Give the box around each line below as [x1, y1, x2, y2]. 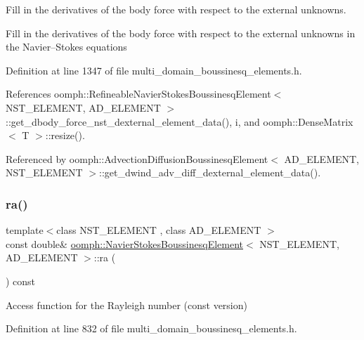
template [6, 223, 44, 237]
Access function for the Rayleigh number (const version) [6, 297, 247, 312]
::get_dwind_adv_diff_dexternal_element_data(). [99, 165, 321, 180]
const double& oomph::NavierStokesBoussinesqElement [6, 236, 243, 251]
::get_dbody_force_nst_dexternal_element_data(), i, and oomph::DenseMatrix [6, 114, 353, 129]
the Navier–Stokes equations [6, 39, 127, 54]
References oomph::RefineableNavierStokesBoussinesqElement [6, 86, 271, 101]
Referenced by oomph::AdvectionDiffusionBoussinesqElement [6, 151, 268, 166]
